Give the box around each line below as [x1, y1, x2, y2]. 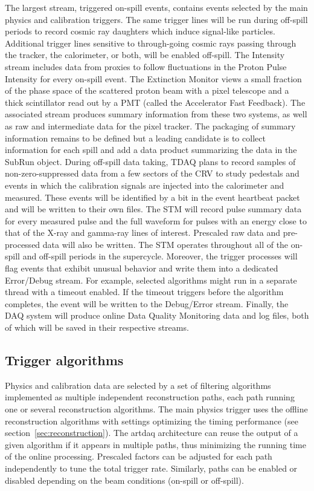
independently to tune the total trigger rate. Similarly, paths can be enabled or [5, 461, 298, 474]
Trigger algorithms [5, 351, 124, 369]
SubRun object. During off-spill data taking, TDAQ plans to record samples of [5, 155, 296, 167]
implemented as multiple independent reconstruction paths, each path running [5, 391, 295, 403]
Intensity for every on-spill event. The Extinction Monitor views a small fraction [5, 72, 302, 85]
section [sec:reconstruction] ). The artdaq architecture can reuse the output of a [5, 426, 298, 439]
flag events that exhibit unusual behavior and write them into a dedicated [5, 262, 278, 275]
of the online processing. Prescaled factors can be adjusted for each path [5, 450, 272, 463]
